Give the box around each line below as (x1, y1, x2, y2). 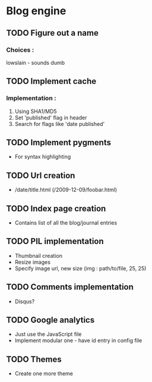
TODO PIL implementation (6, 236, 104, 247)
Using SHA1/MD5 (14, 108, 58, 115)
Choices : (6, 46, 34, 54)
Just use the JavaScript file (14, 331, 82, 338)
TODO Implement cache (6, 76, 97, 87)
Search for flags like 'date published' (14, 120, 105, 127)
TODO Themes (6, 354, 62, 364)
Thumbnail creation (14, 252, 62, 259)
